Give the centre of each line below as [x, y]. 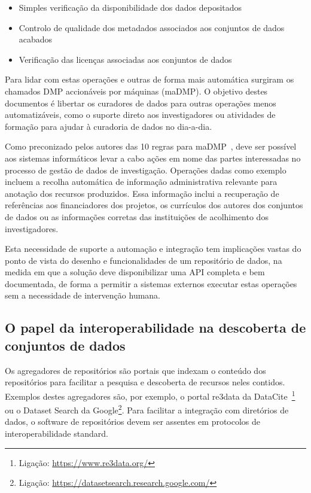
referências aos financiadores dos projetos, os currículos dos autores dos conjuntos [154, 205]
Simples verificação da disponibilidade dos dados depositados [130, 7]
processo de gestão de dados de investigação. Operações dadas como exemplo [146, 170]
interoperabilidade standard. [57, 433]
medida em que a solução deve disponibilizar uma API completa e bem [135, 272]
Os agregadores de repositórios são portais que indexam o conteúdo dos [135, 370]
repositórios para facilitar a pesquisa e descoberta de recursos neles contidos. [145, 382]
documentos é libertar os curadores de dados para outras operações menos [141, 103]
